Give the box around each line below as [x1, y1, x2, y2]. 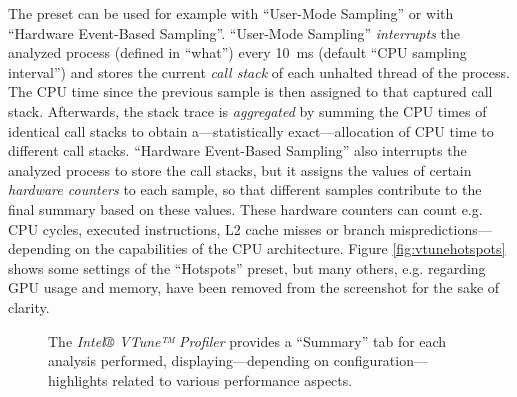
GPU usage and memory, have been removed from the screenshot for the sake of [8, 277, 500, 298]
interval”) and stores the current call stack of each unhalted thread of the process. [8, 61, 510, 82]
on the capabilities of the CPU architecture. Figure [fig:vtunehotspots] [75, 238, 506, 259]
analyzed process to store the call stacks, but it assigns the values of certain [8, 159, 472, 180]
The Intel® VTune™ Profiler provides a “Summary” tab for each [48, 330, 447, 351]
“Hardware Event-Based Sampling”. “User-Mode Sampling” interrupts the [8, 22, 460, 43]
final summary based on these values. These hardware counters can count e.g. [8, 198, 483, 219]
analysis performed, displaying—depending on [48, 350, 330, 371]
